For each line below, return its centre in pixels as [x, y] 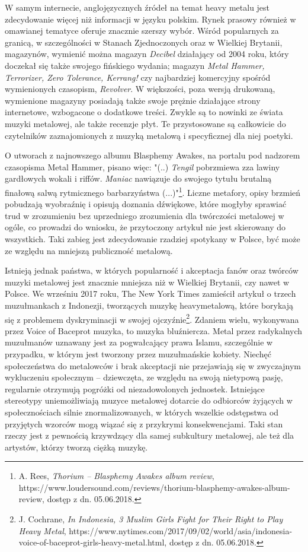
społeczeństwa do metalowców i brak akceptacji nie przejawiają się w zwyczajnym [153, 365]
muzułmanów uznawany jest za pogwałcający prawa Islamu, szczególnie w [139, 342]
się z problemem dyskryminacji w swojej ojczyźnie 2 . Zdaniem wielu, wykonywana [152, 318]
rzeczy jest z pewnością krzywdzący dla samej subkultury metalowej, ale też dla [150, 435]
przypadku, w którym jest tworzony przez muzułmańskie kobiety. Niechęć [138, 353]
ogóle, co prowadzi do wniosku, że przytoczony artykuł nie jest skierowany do [145, 227]
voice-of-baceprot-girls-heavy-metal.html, [93, 542]
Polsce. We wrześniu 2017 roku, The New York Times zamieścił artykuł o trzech [150, 294]
